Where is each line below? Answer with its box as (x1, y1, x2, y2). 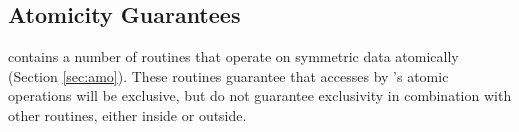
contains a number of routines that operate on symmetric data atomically (8, 46, 459, 67)
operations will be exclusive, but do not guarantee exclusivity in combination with (8, 85, 512, 106)
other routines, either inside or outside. (8, 104, 247, 125)
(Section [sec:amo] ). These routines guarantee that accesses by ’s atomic (8, 65, 449, 86)
